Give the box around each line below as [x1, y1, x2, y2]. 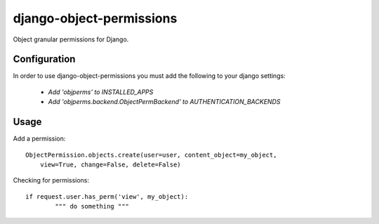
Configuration [13, 53, 76, 65]
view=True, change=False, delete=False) [39, 160, 182, 169]
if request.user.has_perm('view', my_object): [25, 192, 189, 200]
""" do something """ [55, 202, 130, 211]
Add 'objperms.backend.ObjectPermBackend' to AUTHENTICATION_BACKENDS [48, 98, 281, 106]
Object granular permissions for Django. [13, 35, 129, 44]
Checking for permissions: [13, 176, 90, 185]
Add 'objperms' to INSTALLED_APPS [48, 88, 154, 96]
